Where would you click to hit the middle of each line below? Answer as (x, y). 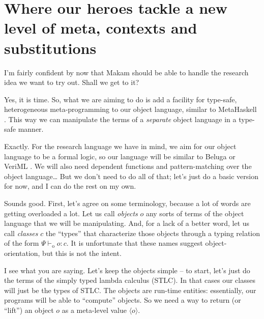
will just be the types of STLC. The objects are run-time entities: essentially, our (130, 290)
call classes (21, 233)
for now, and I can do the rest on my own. (70, 186)
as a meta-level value (94, 310)
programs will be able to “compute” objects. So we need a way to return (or (123, 300)
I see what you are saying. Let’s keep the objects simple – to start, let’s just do (127, 270)
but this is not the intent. (82, 253)
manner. (31, 129)
